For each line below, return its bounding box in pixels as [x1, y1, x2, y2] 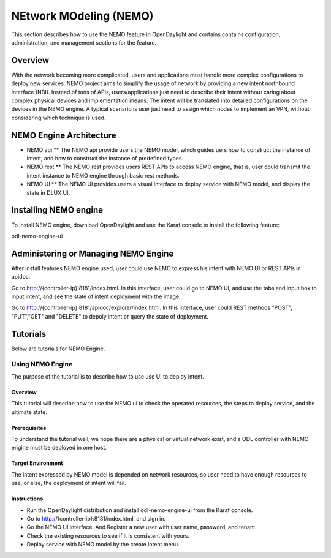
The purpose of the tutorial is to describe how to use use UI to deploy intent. [11, 372, 205, 380]
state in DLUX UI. [26, 189, 70, 196]
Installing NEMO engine [11, 205, 104, 216]
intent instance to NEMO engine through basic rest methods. [26, 172, 180, 179]
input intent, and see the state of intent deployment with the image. [11, 293, 181, 300]
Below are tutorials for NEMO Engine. [11, 345, 105, 352]
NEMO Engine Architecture [11, 130, 116, 140]
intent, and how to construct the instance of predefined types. [26, 155, 184, 162]
